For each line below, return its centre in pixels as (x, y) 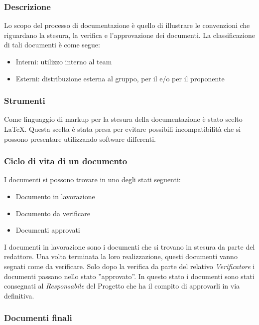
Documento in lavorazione (55, 196)
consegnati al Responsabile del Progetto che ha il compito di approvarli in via (122, 286)
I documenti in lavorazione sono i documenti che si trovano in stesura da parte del (129, 246)
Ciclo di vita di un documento (66, 161)
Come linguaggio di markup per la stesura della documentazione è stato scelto (123, 119)
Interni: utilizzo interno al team (64, 61)
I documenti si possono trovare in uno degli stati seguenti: (92, 179)
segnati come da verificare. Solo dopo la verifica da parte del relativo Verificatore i (129, 266)
